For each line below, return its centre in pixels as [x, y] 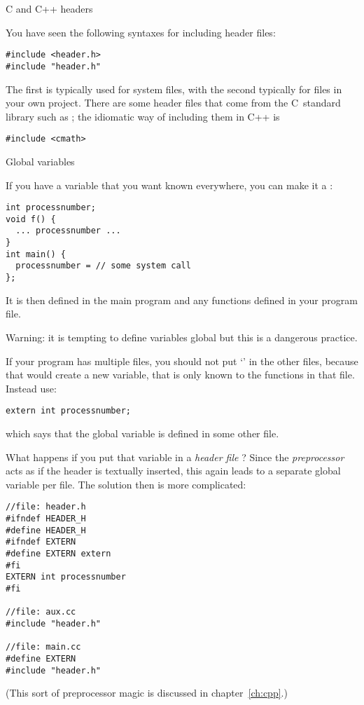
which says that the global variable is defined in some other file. [142, 433]
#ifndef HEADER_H [46, 518]
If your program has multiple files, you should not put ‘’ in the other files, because [182, 361]
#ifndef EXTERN [41, 542]
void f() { [31, 219]
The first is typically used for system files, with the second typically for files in [174, 89]
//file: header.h [46, 507]
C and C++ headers [49, 8]
